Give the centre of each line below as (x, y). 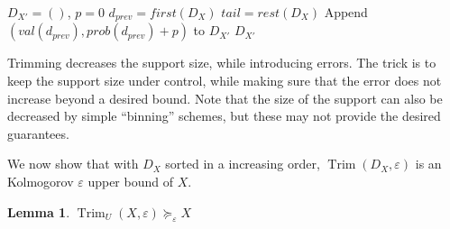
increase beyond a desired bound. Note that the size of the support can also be (225, 98)
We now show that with (73, 164)
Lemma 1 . (39, 211)
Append (346, 12)
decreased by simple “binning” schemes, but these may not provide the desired (224, 116)
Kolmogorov (41, 182)
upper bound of (130, 182)
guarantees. (38, 133)
